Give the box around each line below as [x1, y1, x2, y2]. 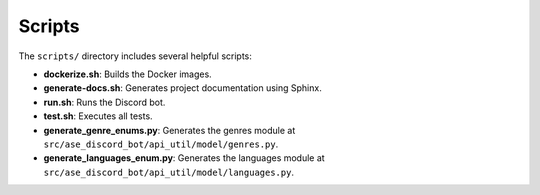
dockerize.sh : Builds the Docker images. [43, 68, 212, 80]
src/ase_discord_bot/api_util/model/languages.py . [43, 166, 295, 178]
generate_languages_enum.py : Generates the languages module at [43, 152, 325, 164]
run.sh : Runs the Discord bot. [43, 96, 166, 108]
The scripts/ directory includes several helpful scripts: [18, 50, 252, 62]
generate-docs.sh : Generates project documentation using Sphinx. [43, 82, 322, 94]
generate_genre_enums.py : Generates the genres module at [43, 124, 296, 136]
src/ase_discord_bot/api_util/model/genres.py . [43, 138, 279, 150]
